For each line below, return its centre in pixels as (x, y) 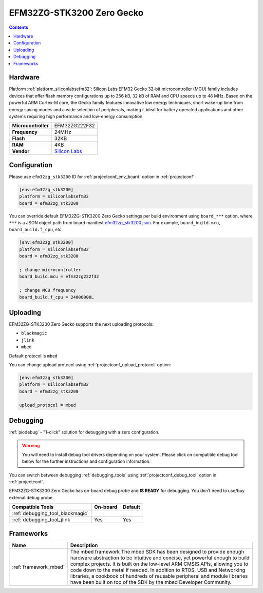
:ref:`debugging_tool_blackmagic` (50, 514)
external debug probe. (31, 497)
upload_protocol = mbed (48, 405)
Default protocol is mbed (33, 356)
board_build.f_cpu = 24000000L (57, 297)
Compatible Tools (33, 507)
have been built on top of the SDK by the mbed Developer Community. (151, 582)
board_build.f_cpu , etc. (36, 230)
